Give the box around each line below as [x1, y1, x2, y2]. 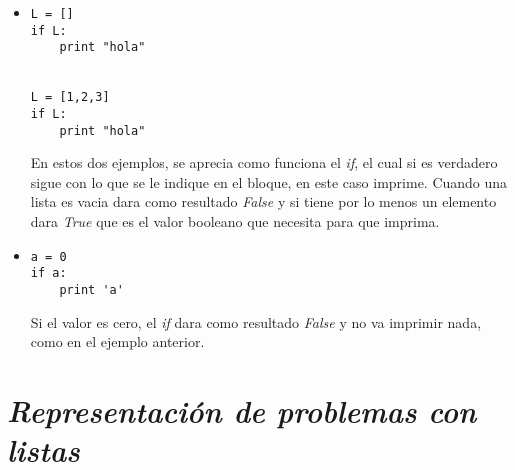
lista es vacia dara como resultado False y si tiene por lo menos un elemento [30, 191, 497, 212]
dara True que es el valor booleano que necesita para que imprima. [30, 211, 440, 232]
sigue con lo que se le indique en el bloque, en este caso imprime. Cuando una [30, 171, 508, 192]
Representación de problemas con [7, 389, 477, 431]
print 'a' [59, 282, 124, 297]
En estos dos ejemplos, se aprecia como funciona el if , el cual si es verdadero [30, 152, 498, 173]
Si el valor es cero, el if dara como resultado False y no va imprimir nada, [30, 311, 482, 332]
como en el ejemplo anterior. [30, 331, 205, 352]
